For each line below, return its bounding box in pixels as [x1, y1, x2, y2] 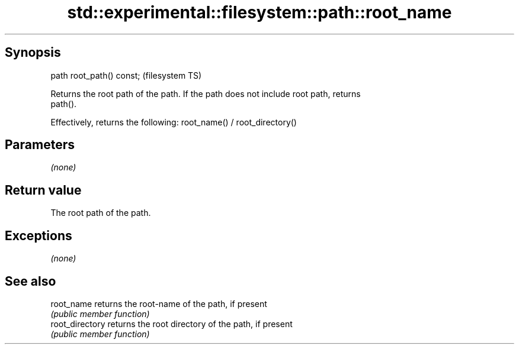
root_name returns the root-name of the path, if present [50, 298, 267, 309]
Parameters [5, 137, 75, 153]
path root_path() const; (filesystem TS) [50, 70, 202, 80]
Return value [5, 182, 82, 198]
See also [5, 273, 56, 289]
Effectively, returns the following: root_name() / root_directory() [50, 117, 297, 127]
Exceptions [5, 228, 72, 243]
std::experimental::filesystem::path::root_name [67, 2, 452, 22]
